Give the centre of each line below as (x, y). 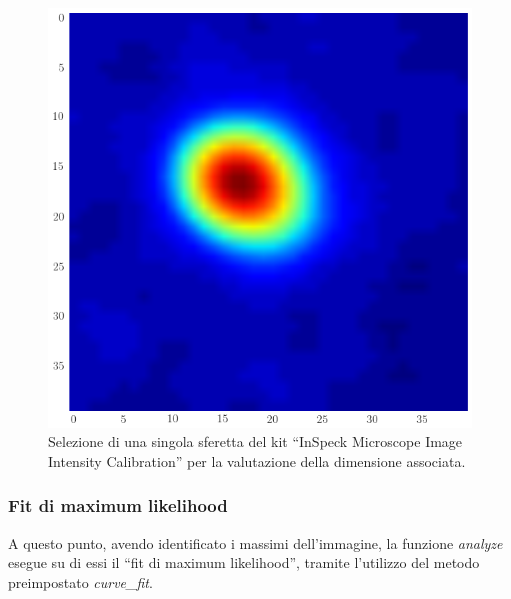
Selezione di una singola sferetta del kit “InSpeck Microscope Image (255, 441)
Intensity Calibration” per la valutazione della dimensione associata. (257, 460)
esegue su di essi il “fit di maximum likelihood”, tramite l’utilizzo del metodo (244, 562)
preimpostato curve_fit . (80, 581)
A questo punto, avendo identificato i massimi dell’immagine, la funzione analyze (255, 542)
